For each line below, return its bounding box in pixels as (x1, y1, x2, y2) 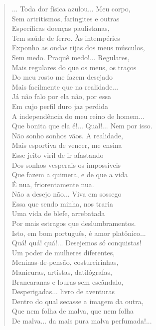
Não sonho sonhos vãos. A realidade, (11, 130, 123, 140)
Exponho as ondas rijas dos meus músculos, (11, 42, 145, 53)
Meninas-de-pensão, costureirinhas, (11, 257, 119, 267)
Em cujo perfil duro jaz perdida (11, 101, 109, 111)
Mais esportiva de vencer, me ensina (11, 140, 122, 150)
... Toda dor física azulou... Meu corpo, (11, 3, 131, 13)
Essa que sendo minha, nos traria (11, 198, 113, 209)
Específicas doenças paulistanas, (11, 23, 110, 33)
